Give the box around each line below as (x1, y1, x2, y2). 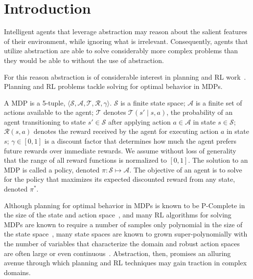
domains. (4, 267, 31, 277)
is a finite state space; (120, 97, 185, 107)
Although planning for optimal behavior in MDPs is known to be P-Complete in (4, 200, 245, 210)
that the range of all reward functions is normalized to (4, 155, 167, 165)
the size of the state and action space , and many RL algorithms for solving (4, 210, 231, 220)
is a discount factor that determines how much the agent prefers (45, 136, 237, 146)
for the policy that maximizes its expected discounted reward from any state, (4, 174, 235, 184)
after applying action (108, 116, 171, 127)
